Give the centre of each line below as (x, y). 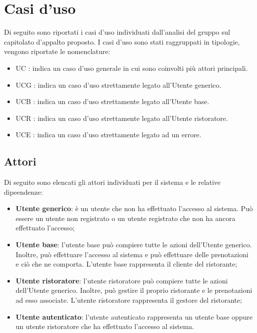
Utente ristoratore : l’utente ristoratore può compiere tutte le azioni (122, 280)
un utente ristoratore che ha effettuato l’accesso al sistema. (105, 326)
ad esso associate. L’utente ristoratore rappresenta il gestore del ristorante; (129, 300)
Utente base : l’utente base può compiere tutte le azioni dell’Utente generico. (134, 245)
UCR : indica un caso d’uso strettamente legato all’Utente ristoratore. (122, 118)
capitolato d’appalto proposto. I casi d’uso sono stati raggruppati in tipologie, (122, 41)
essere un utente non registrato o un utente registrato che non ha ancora (126, 218)
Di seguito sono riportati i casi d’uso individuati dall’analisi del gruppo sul (117, 32)
